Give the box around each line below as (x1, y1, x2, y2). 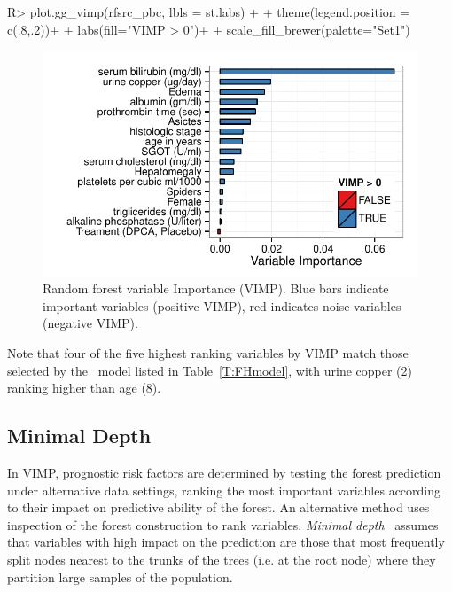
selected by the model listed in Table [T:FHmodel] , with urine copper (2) (7, 361, 413, 379)
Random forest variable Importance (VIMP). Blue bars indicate (43, 279, 389, 298)
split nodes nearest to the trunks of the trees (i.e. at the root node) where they (7, 549, 436, 568)
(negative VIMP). (43, 314, 138, 332)
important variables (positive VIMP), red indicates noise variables (43, 296, 401, 315)
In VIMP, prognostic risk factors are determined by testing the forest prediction (7, 463, 441, 481)
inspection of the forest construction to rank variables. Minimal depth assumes (7, 515, 439, 534)
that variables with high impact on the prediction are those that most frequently (7, 533, 445, 551)
